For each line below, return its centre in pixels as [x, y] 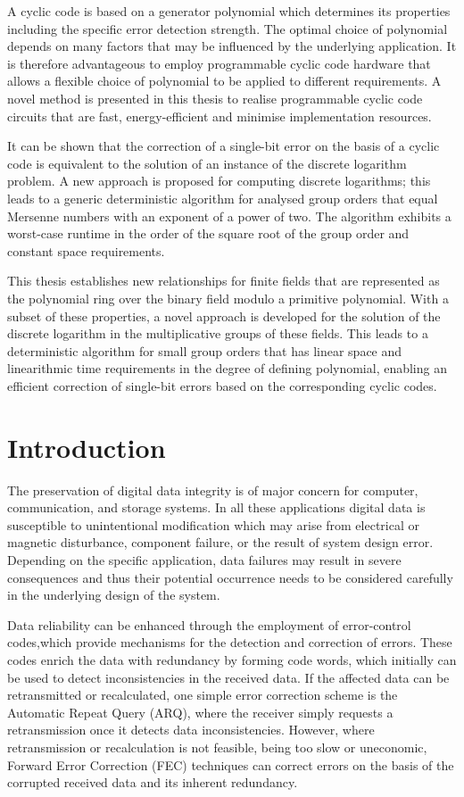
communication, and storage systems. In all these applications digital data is [216, 507]
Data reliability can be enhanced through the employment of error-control [209, 624]
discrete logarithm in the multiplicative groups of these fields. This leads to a [218, 333]
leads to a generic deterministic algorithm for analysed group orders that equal [223, 198]
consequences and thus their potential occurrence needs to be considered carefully [230, 577]
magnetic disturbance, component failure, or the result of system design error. [220, 542]
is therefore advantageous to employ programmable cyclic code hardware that [219, 63]
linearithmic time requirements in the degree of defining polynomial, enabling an [227, 368]
